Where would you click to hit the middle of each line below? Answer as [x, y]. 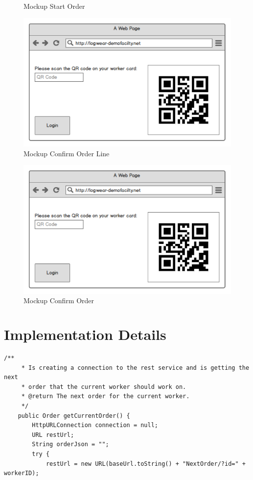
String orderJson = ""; [70, 444]
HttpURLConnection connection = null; [95, 425]
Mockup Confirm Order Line [67, 153]
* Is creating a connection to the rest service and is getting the [135, 368]
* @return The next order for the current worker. [105, 396]
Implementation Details [85, 334]
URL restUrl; [53, 435]
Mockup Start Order [54, 6]
